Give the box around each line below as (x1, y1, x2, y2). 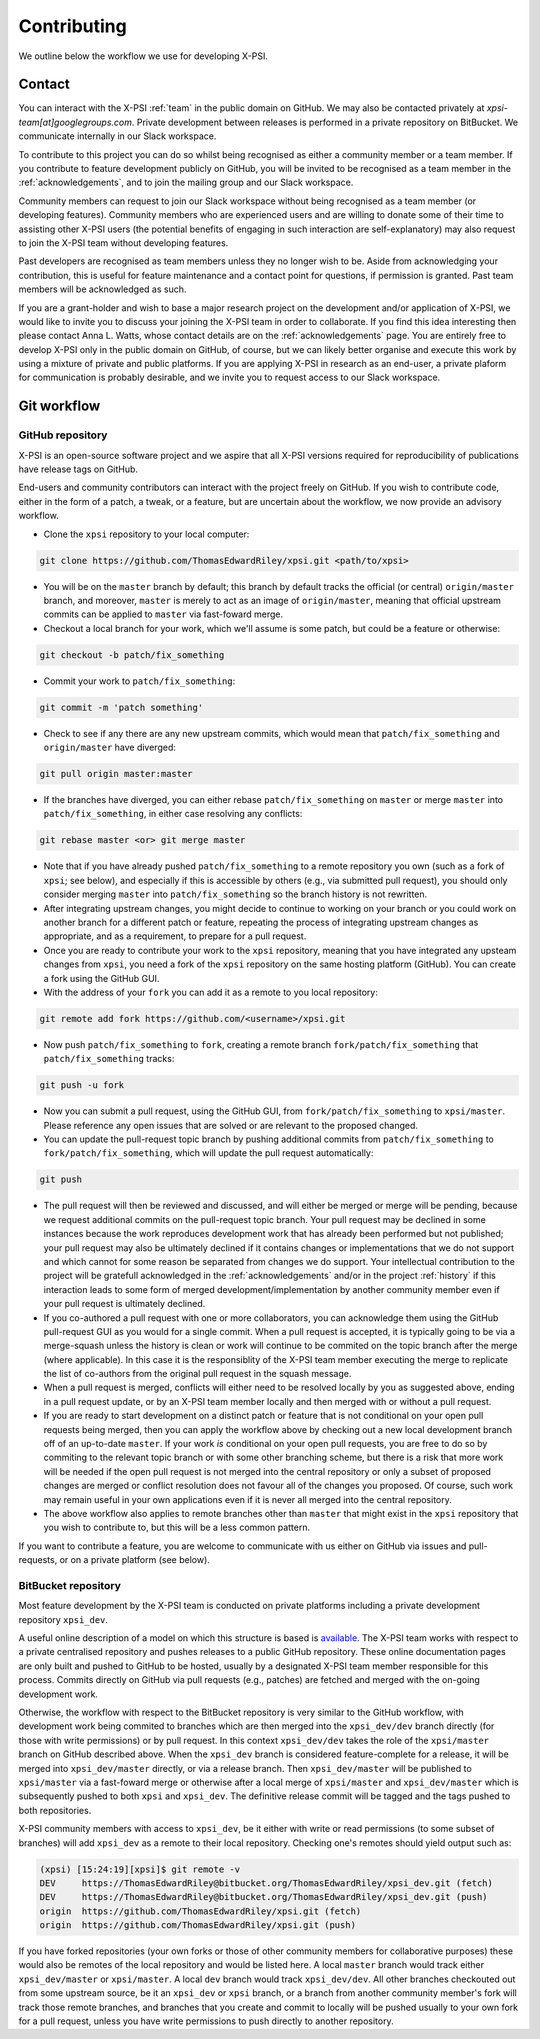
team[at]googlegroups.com (18, 116, 133, 128)
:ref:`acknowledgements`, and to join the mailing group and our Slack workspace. (18, 176, 354, 189)
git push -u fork (39, 1080, 125, 1091)
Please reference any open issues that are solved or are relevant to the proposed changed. (43, 1119, 419, 1131)
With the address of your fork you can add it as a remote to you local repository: (43, 986, 379, 998)
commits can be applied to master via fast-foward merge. (43, 608, 284, 620)
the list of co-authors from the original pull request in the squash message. (43, 1368, 352, 1380)
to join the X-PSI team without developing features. (18, 236, 229, 249)
